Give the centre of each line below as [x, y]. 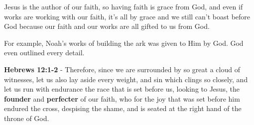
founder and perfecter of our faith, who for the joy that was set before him [122, 98]
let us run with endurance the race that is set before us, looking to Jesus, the [122, 89]
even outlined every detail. [44, 53]
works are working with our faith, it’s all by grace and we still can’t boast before [127, 16]
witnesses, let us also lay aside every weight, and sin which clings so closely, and [126, 79]
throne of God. [27, 118]
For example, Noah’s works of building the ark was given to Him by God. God [124, 43]
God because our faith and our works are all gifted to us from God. [107, 26]
